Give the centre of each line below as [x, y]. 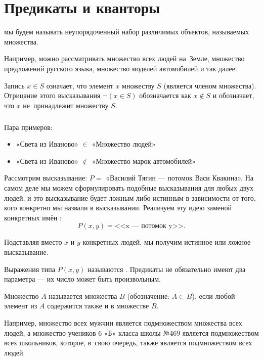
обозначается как [165, 95]
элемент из [21, 306]
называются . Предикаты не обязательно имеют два [166, 269]
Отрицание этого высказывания [52, 95]
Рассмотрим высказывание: [46, 178]
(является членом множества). [210, 85]
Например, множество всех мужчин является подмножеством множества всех [123, 322]
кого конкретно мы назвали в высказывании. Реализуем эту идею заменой [118, 208]
